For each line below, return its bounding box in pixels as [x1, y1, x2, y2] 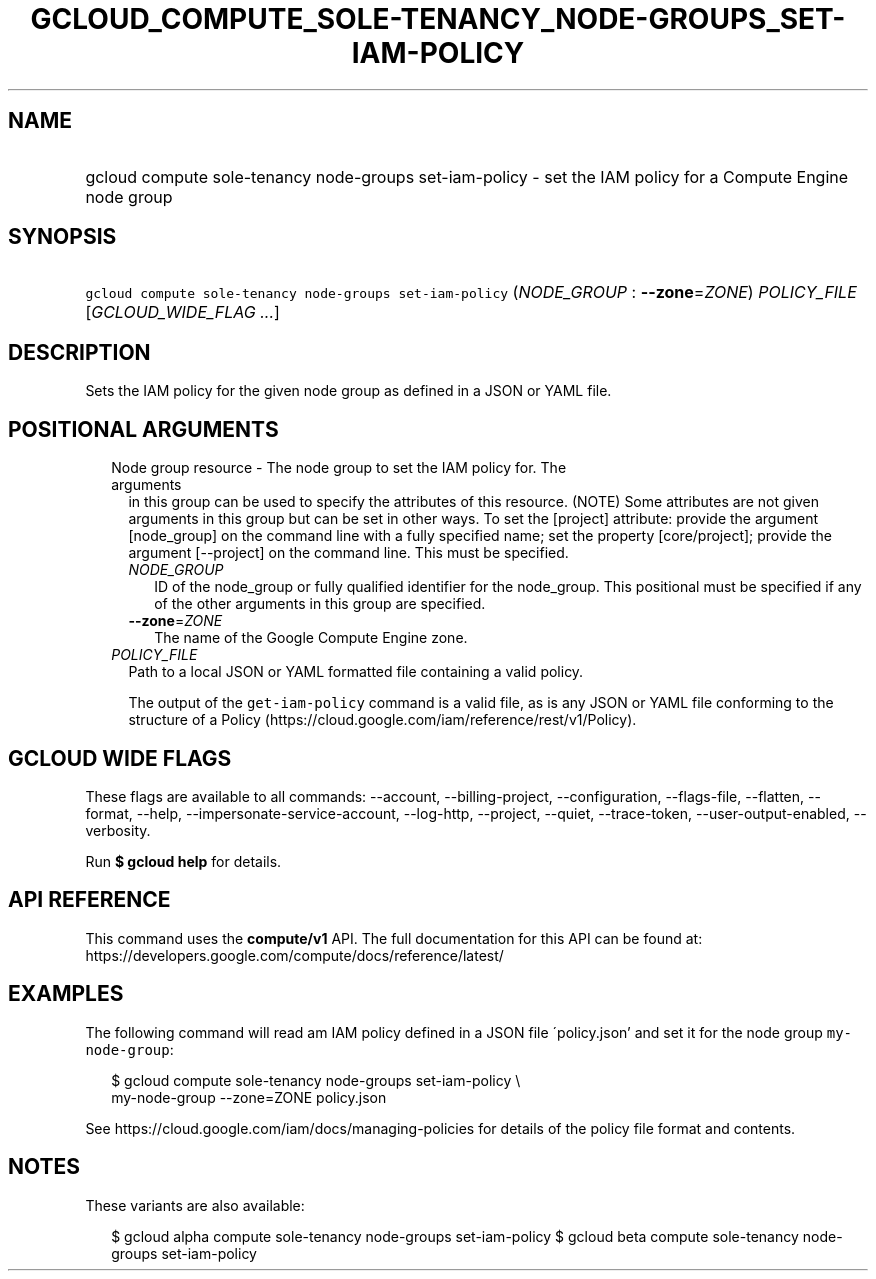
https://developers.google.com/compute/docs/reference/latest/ [85, 946, 504, 964]
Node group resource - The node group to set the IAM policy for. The [111, 459, 567, 477]
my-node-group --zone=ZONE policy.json [111, 1088, 387, 1106]
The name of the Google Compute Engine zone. [154, 629, 468, 647]
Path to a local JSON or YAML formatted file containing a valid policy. [128, 663, 584, 681]
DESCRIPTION [8, 339, 151, 365]
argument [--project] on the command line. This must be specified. [128, 544, 569, 562]
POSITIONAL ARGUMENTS [8, 416, 279, 442]
